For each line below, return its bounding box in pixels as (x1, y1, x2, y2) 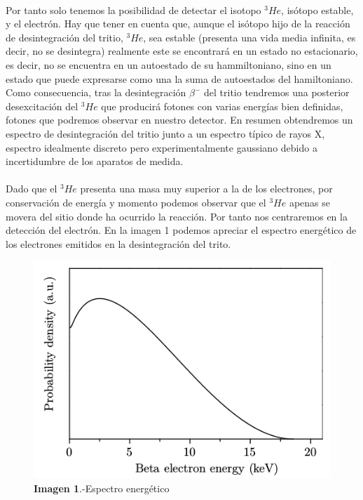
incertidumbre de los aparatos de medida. (6, 154, 184, 169)
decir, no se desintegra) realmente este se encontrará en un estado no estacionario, (6, 44, 358, 58)
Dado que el (6, 181, 57, 196)
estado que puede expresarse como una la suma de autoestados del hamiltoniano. (6, 71, 353, 86)
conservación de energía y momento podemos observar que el (6, 195, 266, 209)
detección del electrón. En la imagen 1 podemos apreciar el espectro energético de (6, 223, 357, 237)
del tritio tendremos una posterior (204, 85, 350, 100)
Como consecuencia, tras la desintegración (6, 85, 186, 100)
